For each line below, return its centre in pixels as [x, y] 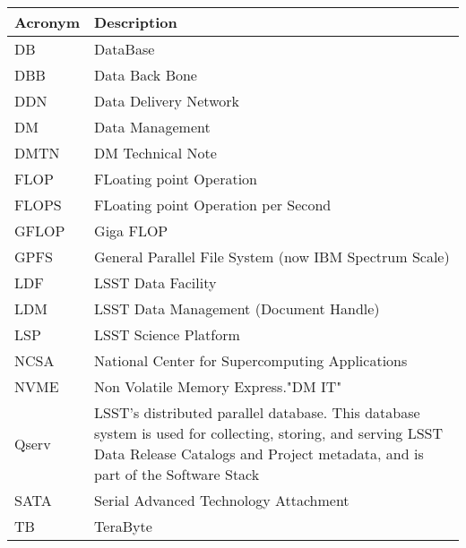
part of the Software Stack [177, 474]
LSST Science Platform [167, 334]
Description [136, 22]
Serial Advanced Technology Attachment [222, 500]
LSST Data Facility [155, 283]
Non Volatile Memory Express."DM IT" [218, 386]
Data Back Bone [146, 75]
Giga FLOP [131, 231]
